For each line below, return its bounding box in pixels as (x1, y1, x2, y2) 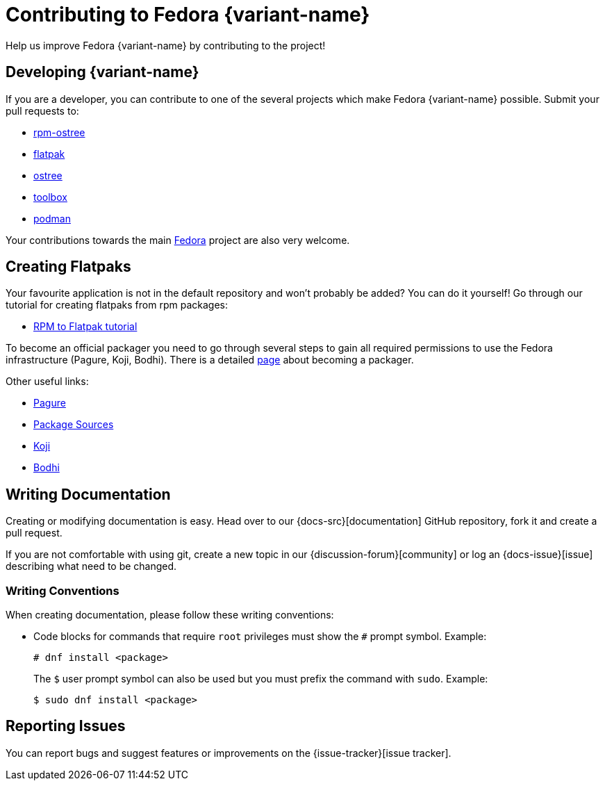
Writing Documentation (6, 485, 171, 503)
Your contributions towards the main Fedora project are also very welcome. (6, 234, 350, 246)
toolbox (33, 190, 67, 203)
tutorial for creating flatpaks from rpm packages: (6, 299, 228, 311)
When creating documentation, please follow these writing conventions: (6, 609, 334, 621)
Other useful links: (6, 375, 89, 388)
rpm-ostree (33, 126, 85, 138)
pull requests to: (6, 104, 79, 117)
